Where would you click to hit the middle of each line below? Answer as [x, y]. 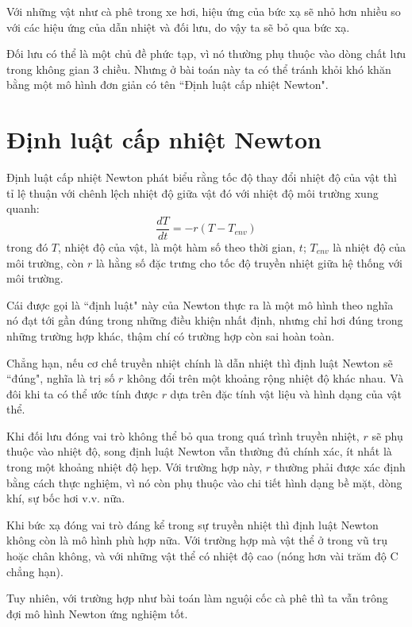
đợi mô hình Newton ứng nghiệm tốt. [97, 613]
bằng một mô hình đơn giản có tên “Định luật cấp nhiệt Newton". [167, 85]
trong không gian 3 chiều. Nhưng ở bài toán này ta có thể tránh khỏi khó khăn [199, 69]
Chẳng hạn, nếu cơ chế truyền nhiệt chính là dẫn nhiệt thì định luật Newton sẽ [200, 362]
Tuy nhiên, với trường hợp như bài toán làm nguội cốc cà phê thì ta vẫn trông [197, 598]
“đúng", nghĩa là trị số [61, 378]
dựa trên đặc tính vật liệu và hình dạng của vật [286, 393]
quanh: [23, 208]
